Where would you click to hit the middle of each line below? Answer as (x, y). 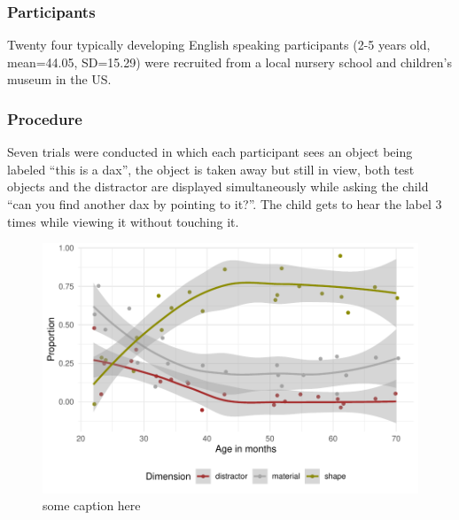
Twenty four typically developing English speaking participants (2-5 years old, (219, 45)
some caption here (92, 505)
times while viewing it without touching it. (123, 221)
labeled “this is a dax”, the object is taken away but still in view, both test (211, 169)
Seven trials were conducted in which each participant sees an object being (210, 152)
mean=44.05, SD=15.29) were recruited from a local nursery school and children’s (229, 62)
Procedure (45, 118)
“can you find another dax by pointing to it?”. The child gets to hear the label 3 (225, 204)
